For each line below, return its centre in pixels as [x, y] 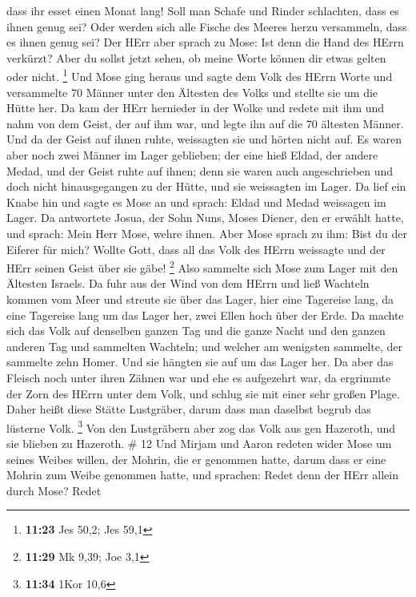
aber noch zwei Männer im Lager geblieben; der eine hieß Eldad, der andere [192, 155]
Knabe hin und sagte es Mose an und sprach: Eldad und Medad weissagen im [196, 202]
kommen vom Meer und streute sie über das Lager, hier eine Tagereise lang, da [200, 299]
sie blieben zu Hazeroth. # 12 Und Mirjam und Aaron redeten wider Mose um [199, 443]
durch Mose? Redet [54, 490]
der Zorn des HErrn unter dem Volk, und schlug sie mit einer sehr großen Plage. [203, 393]
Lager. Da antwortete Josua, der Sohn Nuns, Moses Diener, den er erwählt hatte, [205, 218]
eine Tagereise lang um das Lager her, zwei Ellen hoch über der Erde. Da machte [205, 315]
